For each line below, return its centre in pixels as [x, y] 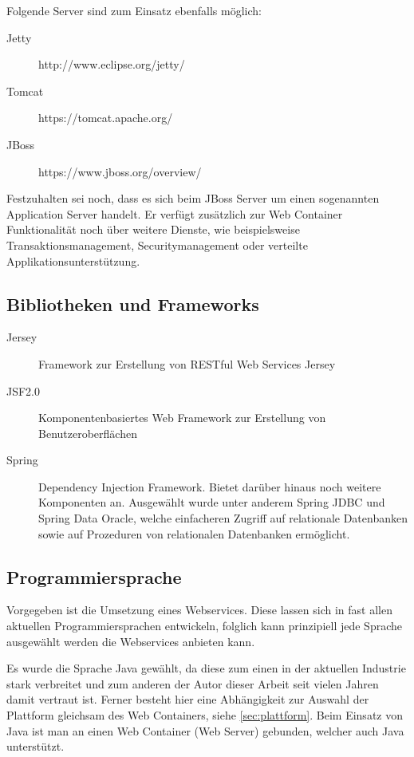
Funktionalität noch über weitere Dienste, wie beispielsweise [153, 229]
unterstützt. [35, 746]
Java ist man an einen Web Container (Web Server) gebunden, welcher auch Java [205, 730]
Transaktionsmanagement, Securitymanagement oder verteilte [157, 244]
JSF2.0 [24, 390]
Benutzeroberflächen [88, 433]
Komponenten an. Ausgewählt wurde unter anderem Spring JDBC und [212, 502]
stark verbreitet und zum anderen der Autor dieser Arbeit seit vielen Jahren [193, 683]
